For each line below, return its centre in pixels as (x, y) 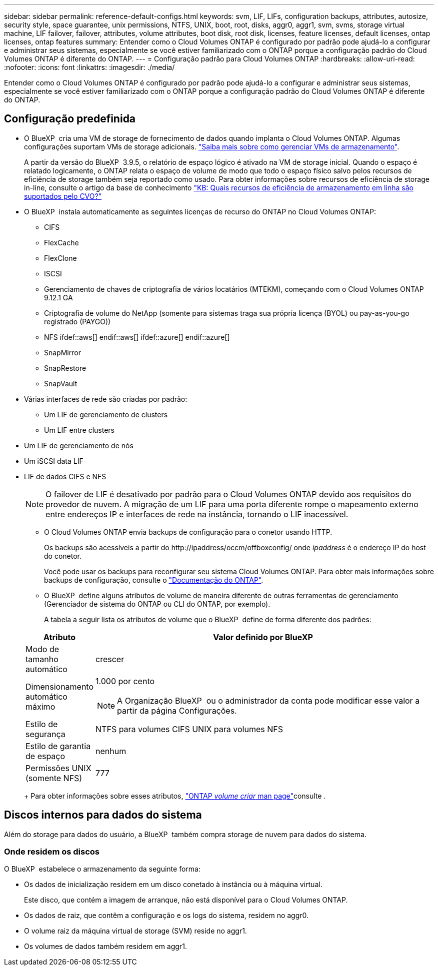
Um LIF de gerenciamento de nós (79, 445)
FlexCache (61, 242)
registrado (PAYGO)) (77, 321)
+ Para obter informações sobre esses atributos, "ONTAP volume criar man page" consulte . (175, 796)
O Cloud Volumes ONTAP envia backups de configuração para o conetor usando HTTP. (188, 532)
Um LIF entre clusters (79, 430)
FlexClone (60, 258)
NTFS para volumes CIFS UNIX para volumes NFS (189, 729)
